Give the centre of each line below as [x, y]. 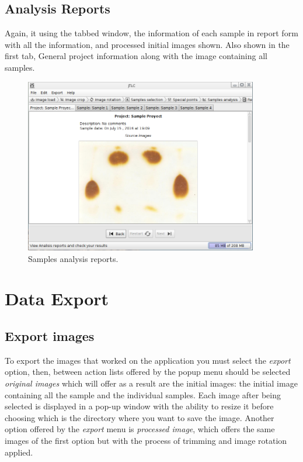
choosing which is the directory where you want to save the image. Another [140, 417]
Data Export [57, 299]
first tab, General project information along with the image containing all [136, 56]
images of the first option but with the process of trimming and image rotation [146, 440]
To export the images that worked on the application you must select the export [148, 360]
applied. [19, 452]
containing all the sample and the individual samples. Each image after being [143, 394]
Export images [50, 336]
